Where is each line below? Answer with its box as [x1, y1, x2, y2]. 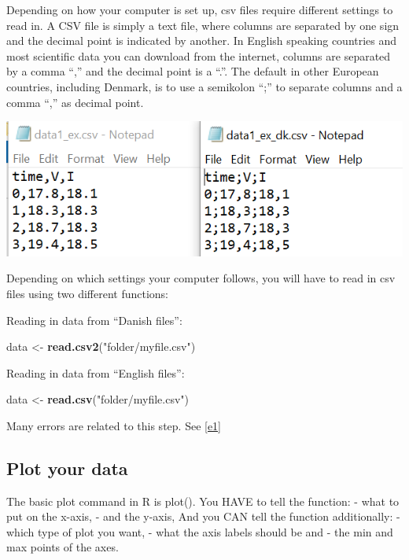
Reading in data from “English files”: [6, 364, 185, 381]
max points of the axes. [6, 539, 119, 555]
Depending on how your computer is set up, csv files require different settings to [6, 2, 393, 17]
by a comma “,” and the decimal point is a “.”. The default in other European [6, 63, 379, 79]
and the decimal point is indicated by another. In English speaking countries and [6, 32, 397, 49]
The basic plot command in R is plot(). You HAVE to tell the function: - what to [6, 492, 400, 509]
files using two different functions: [6, 285, 168, 301]
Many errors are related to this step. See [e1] [6, 417, 222, 433]
